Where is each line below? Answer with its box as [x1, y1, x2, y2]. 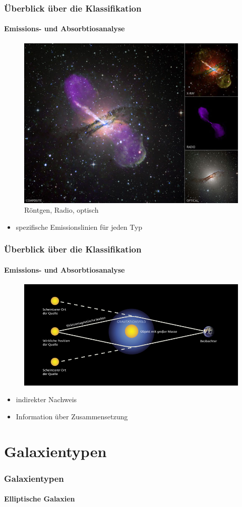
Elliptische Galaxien [4, 493, 75, 504]
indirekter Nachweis [16, 394, 77, 405]
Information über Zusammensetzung [16, 411, 128, 421]
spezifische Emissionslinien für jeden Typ [16, 221, 143, 232]
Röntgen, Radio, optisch [24, 205, 99, 215]
